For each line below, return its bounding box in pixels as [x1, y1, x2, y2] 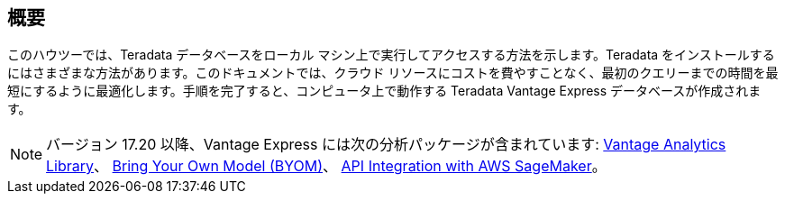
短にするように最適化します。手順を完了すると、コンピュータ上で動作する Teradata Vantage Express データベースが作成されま [7, 83, 762, 99]
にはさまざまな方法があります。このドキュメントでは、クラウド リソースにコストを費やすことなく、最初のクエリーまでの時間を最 [7, 65, 779, 81]
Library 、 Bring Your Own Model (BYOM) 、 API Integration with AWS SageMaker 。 [46, 157, 607, 176]
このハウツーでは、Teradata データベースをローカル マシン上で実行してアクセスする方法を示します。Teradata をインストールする [7, 47, 775, 63]
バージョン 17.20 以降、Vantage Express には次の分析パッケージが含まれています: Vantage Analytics [46, 135, 726, 154]
